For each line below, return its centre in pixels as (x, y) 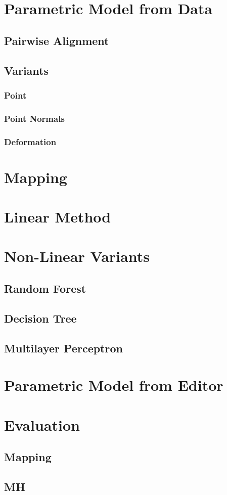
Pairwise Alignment (57, 40)
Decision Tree (40, 318)
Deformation (30, 141)
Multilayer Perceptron (63, 348)
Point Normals (34, 118)
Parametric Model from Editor (114, 385)
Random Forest (45, 288)
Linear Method (58, 217)
